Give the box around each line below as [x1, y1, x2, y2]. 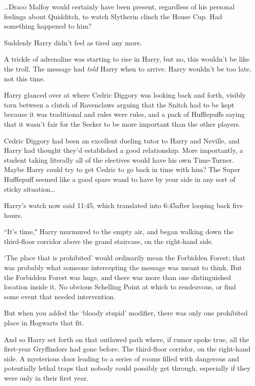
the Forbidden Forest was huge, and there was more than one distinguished [4, 272, 231, 282]
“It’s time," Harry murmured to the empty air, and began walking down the [4, 226, 234, 237]
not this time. [4, 73, 45, 83]
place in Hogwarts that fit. [4, 317, 84, 328]
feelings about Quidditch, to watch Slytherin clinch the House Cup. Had [4, 11, 222, 21]
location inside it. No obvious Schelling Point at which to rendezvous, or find [4, 281, 236, 292]
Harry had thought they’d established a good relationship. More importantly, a [4, 145, 243, 155]
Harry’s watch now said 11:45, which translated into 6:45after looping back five [4, 200, 243, 211]
